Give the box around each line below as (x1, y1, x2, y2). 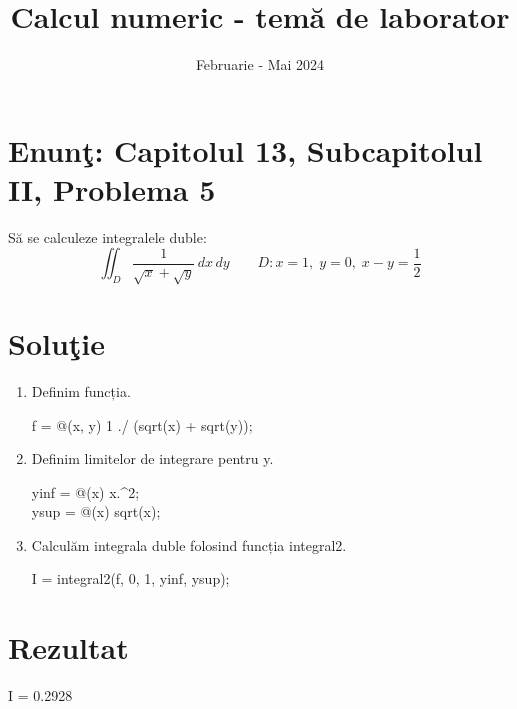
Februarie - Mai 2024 (195, 54, 325, 75)
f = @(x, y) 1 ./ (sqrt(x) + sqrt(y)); (31, 414, 253, 435)
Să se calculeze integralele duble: (8, 226, 207, 247)
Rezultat (8, 627, 129, 668)
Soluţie (8, 322, 106, 363)
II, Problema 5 (8, 168, 216, 209)
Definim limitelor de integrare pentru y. (31, 448, 274, 469)
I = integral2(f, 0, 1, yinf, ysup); (31, 568, 230, 589)
